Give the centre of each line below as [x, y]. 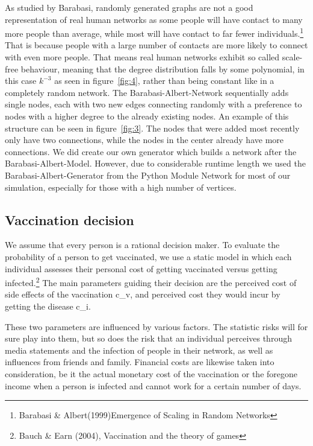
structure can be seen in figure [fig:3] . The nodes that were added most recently [152, 128]
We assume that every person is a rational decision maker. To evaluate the [142, 245]
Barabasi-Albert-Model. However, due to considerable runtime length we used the [155, 163]
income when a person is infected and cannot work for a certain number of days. [153, 385]
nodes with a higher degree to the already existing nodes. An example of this [147, 116]
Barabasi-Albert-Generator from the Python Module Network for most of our [148, 175]
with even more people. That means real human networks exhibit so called [142, 57]
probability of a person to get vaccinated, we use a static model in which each [148, 256]
